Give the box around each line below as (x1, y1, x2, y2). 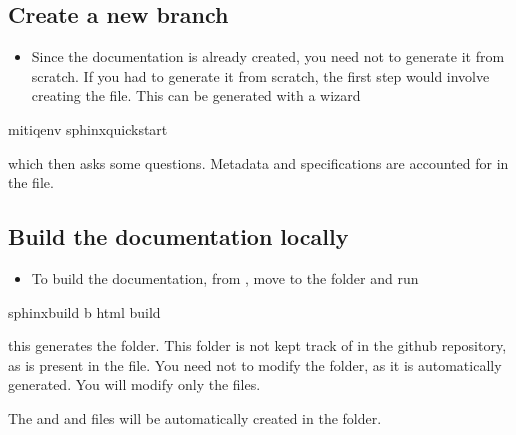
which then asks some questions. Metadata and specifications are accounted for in (8, 152, 509, 173)
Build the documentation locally (8, 221, 349, 252)
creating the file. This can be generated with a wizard (31, 85, 361, 106)
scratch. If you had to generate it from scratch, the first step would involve (31, 65, 490, 86)
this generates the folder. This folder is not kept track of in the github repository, (8, 335, 507, 356)
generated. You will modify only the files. (8, 374, 261, 395)
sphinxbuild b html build (8, 301, 161, 322)
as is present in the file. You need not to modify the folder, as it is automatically (8, 354, 502, 375)
